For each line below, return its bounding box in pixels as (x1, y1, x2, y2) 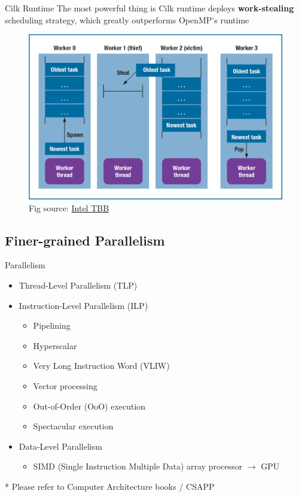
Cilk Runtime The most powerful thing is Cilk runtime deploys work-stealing (5, 2, 294, 14)
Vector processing (33, 379, 97, 392)
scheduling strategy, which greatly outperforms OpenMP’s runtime (5, 13, 249, 26)
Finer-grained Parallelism (5, 231, 165, 249)
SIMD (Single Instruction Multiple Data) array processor (33, 460, 243, 472)
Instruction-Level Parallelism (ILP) (19, 299, 148, 311)
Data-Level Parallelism (19, 440, 102, 452)
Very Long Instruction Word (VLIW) (33, 359, 170, 372)
